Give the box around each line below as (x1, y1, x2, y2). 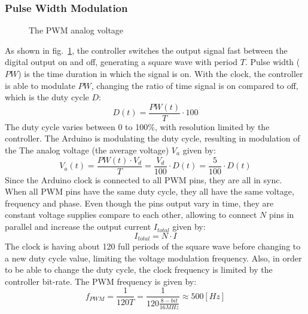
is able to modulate (5, 79, 75, 91)
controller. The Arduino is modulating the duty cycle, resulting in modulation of (5, 132, 300, 144)
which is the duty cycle (5, 91, 89, 103)
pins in (269, 208, 294, 221)
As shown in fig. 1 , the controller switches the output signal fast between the (5, 44, 288, 56)
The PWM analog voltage (29, 24, 124, 36)
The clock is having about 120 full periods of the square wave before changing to (5, 240, 301, 253)
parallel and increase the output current (5, 220, 151, 233)
